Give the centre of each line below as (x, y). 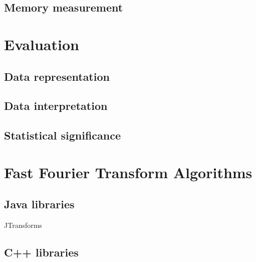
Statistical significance (62, 135)
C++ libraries (41, 252)
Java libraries (39, 204)
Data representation (57, 76)
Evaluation (42, 44)
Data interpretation (56, 106)
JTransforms (23, 225)
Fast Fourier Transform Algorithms (128, 172)
